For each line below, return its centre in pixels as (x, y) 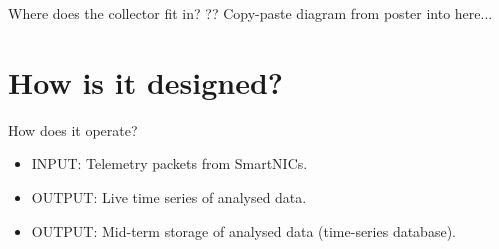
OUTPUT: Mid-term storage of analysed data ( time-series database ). (243, 230)
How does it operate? (73, 129)
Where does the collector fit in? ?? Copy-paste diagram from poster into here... (250, 13)
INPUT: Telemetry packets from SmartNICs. (169, 163)
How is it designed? (146, 81)
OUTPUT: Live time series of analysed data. (169, 196)
